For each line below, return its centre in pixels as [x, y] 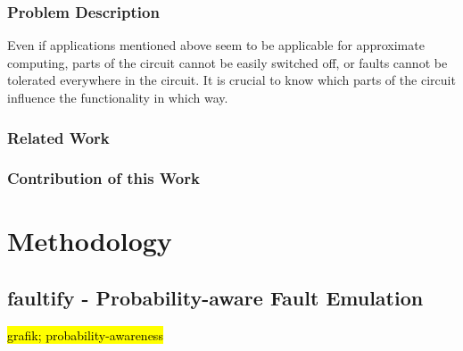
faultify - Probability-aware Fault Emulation [215, 298]
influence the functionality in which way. [118, 97]
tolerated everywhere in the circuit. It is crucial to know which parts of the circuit [231, 80]
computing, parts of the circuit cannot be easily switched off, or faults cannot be [227, 62]
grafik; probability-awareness [85, 334]
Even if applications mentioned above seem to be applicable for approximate [216, 45]
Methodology [90, 241]
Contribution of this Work [103, 178]
